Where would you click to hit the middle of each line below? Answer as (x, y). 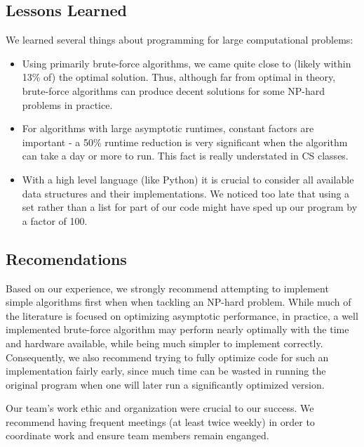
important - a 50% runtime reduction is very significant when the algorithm (185, 142)
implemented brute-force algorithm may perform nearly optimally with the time (177, 329)
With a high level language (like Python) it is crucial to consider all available (188, 179)
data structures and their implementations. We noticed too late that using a (186, 193)
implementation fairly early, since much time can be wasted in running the (166, 371)
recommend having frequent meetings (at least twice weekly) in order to (160, 421)
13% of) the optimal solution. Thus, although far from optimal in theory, (179, 77)
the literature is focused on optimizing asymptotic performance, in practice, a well (182, 315)
